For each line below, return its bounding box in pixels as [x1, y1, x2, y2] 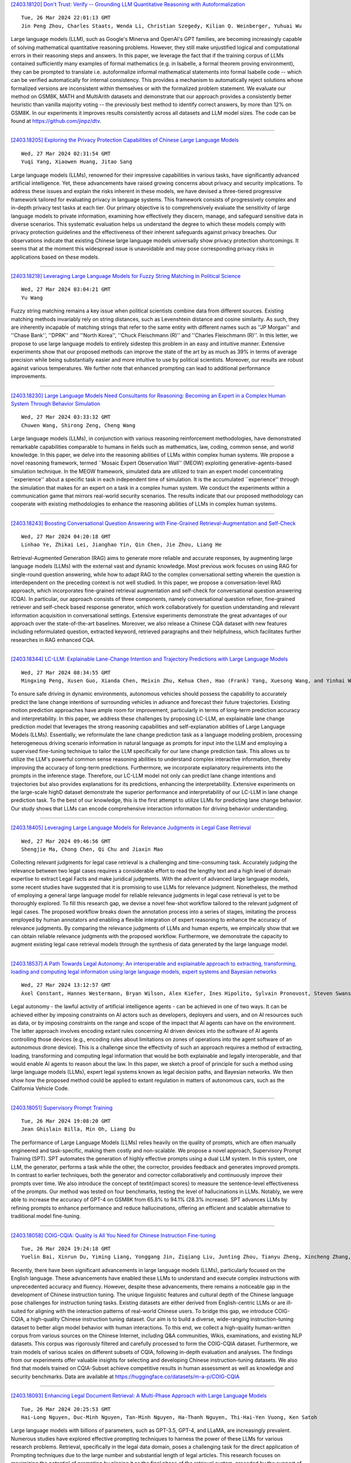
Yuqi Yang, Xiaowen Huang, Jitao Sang [21, 159, 133, 165]
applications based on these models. [11, 253, 99, 260]
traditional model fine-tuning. [11, 1213, 81, 1220]
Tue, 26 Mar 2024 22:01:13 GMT [21, 15, 111, 21]
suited [11, 1307, 26, 1314]
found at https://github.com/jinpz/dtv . [11, 118, 102, 125]
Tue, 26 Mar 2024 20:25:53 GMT [21, 1406, 111, 1413]
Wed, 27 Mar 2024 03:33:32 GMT [21, 414, 111, 421]
